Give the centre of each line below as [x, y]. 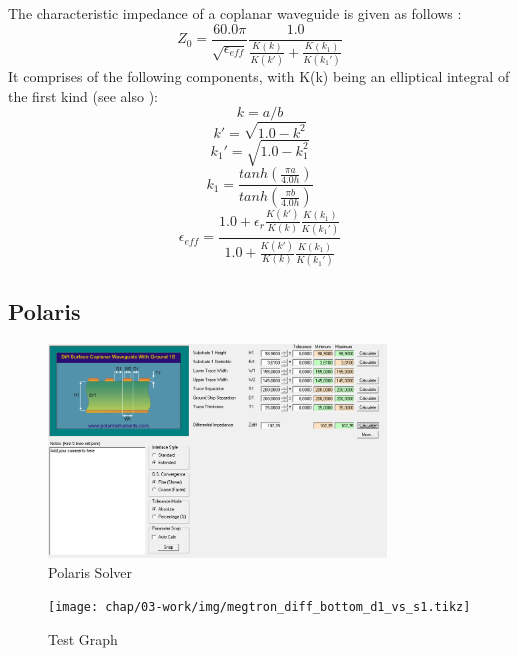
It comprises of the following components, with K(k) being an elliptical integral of [259, 76]
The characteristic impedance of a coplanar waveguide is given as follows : [235, 13]
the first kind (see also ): [83, 95]
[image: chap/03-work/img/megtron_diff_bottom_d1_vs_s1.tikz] [259, 607]
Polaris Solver [90, 571]
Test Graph [83, 638]
